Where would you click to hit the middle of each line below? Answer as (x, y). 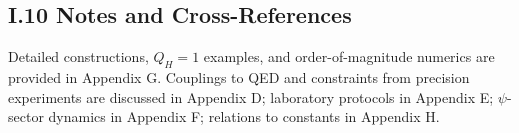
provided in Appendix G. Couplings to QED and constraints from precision (239, 77)
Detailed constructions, (78, 56)
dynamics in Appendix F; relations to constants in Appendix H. (244, 116)
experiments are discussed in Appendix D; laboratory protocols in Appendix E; (251, 96)
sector (26, 116)
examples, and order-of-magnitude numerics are (349, 56)
